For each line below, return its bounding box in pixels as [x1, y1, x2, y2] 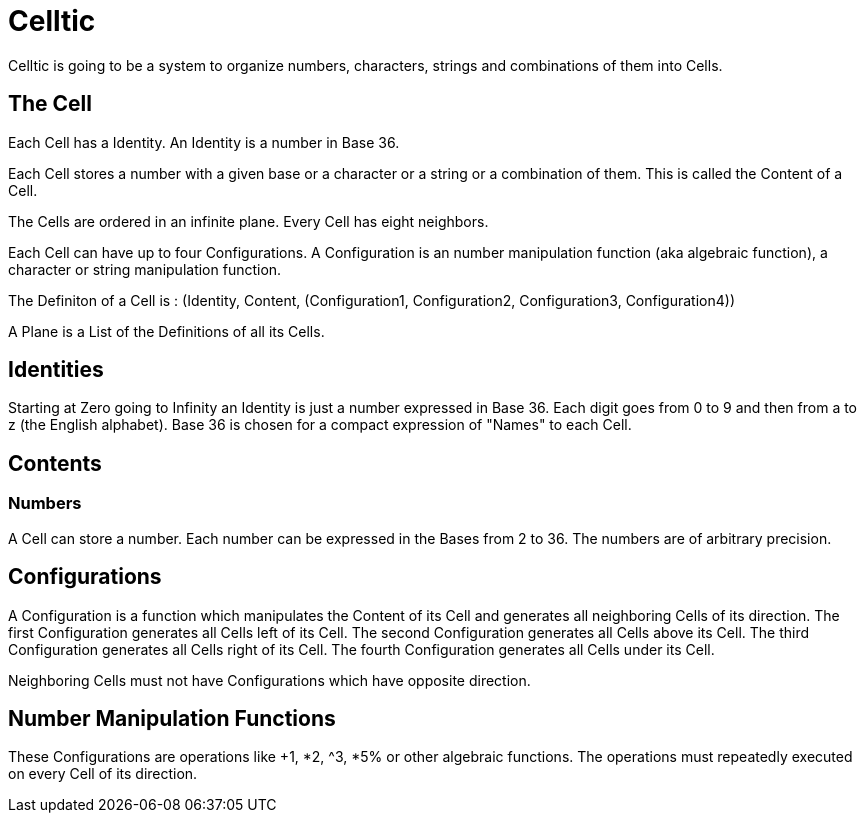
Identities [8, 357, 104, 383]
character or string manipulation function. [8, 260, 282, 278]
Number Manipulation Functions [8, 705, 336, 731]
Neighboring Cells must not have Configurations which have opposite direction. [8, 671, 531, 689]
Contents [8, 450, 102, 476]
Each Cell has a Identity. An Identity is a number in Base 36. [8, 133, 400, 151]
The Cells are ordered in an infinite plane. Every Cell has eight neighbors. [8, 212, 489, 230]
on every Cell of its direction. [8, 765, 198, 783]
